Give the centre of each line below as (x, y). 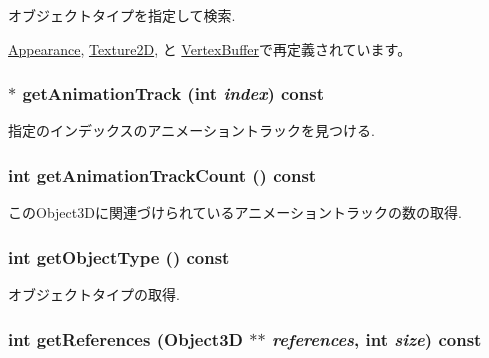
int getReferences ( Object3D (125, 338)
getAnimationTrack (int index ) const (173, 93)
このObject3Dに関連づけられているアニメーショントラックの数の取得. (235, 212)
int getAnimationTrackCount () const (162, 174)
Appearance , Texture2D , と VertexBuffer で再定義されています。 (210, 48)
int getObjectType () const (119, 256)
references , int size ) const (376, 338)
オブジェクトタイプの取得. (94, 294)
